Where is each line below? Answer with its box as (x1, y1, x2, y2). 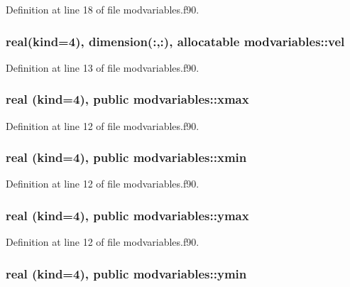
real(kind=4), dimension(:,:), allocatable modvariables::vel (6, 32, 345, 50)
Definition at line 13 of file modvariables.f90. (6, 60, 199, 75)
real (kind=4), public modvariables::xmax (6, 90, 249, 108)
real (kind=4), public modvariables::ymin (6, 264, 247, 282)
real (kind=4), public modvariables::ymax (6, 206, 249, 224)
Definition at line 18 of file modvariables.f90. (6, 2, 199, 16)
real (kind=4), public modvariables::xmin (6, 148, 247, 166)
